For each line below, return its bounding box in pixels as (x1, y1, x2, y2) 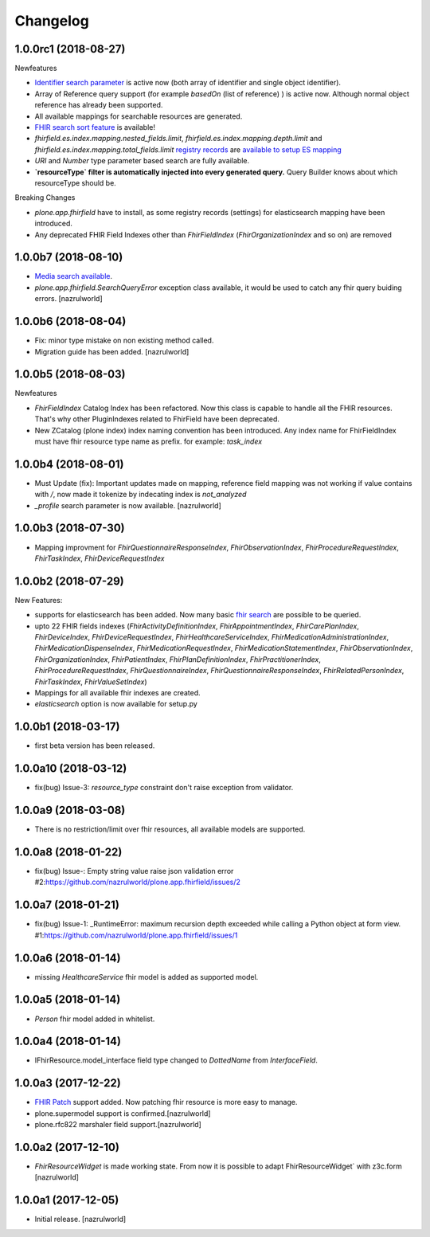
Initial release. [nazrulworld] (34, 1215, 127, 1224)
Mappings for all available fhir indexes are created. (34, 688, 201, 697)
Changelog (14, 12, 89, 29)
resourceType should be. (34, 178, 117, 187)
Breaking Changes (14, 193, 76, 202)
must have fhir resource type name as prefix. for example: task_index (34, 436, 263, 446)
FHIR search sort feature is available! (34, 123, 155, 132)
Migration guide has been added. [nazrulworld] (34, 346, 190, 356)
